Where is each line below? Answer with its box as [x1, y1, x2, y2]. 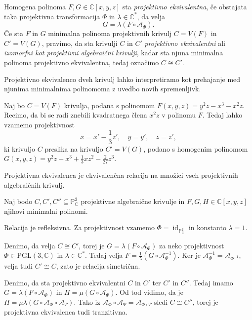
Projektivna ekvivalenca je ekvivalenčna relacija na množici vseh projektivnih [4, 170, 238, 180]
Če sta [4, 28, 23, 39]
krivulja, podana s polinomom [64, 100, 155, 110]
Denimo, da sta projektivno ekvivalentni [4, 277, 126, 287]
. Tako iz [74, 296, 100, 307]
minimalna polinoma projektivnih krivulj [48, 28, 172, 39]
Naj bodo [4, 196, 33, 206]
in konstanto [188, 222, 226, 233]
